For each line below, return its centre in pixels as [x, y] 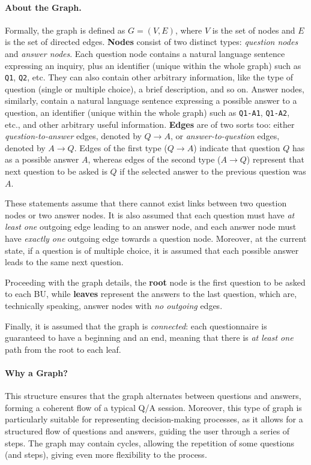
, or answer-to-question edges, [225, 136]
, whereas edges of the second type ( [154, 159]
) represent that [276, 159]
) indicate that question [237, 147]
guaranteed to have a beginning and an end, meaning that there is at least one [149, 337]
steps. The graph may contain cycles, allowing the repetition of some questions [149, 442]
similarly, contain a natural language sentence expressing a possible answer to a [151, 100]
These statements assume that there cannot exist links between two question [146, 203]
